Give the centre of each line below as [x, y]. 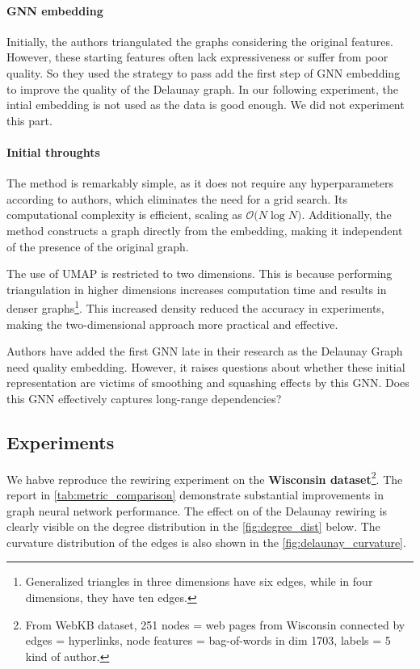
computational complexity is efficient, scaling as [124, 215]
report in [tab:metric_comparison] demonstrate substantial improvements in [195, 494]
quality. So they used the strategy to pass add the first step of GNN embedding [204, 72]
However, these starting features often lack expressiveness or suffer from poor [197, 57]
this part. [29, 120]
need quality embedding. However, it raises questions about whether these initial [206, 366]
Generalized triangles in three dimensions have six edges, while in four [199, 581]
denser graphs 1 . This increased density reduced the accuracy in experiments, [195, 307]
